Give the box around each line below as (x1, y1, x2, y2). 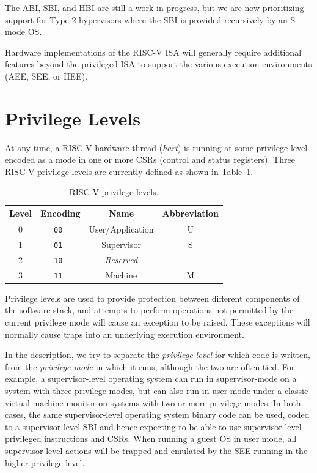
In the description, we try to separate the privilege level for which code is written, (5, 348, 310, 361)
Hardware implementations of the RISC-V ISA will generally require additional (5, 45, 302, 58)
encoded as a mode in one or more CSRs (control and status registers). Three (5, 153, 295, 166)
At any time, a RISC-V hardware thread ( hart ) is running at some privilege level (5, 141, 308, 154)
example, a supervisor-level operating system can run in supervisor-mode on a (5, 372, 297, 385)
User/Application (89, 222, 154, 235)
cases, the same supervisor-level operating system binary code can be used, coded (5, 408, 310, 421)
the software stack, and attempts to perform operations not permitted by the (5, 304, 294, 316)
